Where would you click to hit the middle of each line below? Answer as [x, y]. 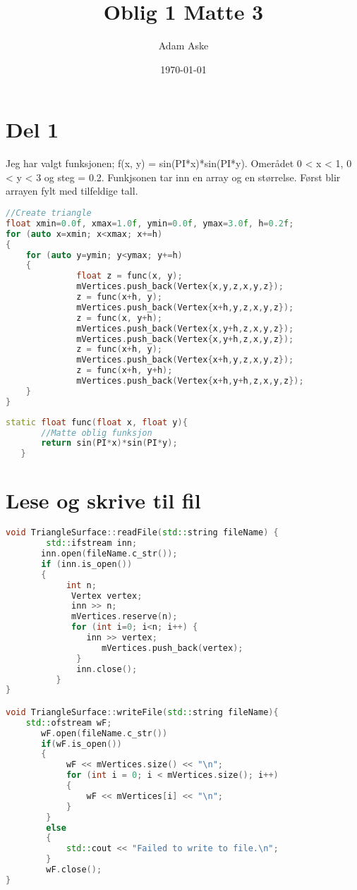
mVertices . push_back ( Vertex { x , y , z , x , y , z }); [180, 287]
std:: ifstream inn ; [92, 543]
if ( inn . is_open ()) [87, 564]
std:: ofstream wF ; [69, 723]
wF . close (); [74, 870]
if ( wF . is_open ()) [81, 744]
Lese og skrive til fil [103, 500]
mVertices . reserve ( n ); [125, 617]
